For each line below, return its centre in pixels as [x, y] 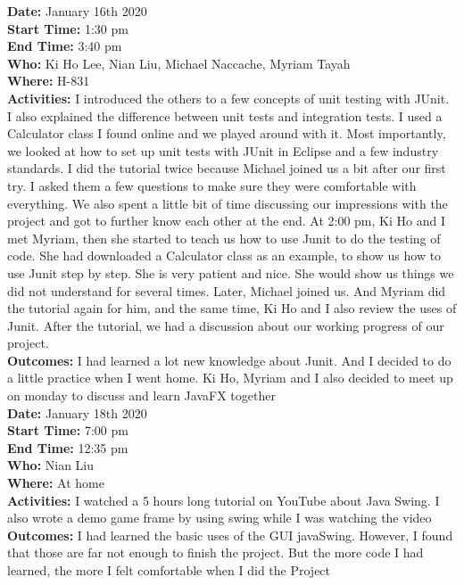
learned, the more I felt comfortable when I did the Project [169, 570]
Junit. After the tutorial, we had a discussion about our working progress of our [226, 325]
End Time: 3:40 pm [65, 46]
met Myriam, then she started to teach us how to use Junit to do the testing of [224, 238]
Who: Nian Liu [51, 465]
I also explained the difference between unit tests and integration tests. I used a [225, 115]
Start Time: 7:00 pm [68, 430]
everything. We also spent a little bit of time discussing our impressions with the [228, 203]
